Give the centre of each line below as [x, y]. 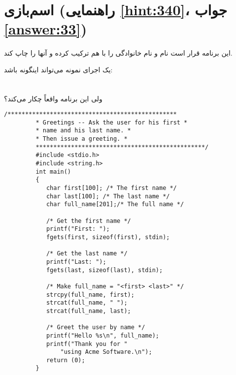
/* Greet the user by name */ [96, 328]
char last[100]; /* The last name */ [108, 196]
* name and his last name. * [83, 131]
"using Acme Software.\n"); [106, 352]
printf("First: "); [78, 229]
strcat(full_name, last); [88, 311]
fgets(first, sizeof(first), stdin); [108, 237]
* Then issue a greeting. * [82, 139]
